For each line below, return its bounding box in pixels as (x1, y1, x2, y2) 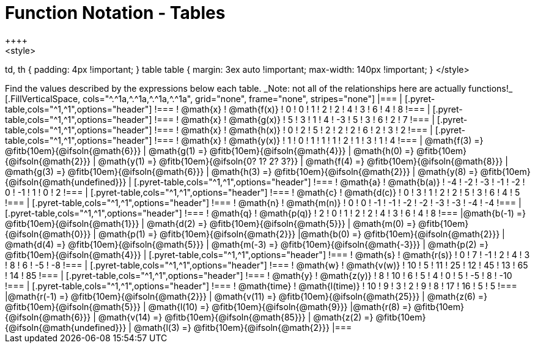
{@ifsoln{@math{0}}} (5, 228, 91, 239)
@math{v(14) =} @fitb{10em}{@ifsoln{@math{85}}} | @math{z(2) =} (98, 311, 374, 322)
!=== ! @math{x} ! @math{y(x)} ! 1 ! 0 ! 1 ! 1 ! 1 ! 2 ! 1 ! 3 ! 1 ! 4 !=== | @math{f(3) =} (154, 135, 484, 146)
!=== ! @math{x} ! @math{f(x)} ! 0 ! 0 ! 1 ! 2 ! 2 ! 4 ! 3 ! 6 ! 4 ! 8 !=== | (154, 103, 430, 114)
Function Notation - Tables (5, 2, 226, 23)
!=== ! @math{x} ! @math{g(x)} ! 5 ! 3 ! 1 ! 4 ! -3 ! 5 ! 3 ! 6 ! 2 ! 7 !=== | (154, 114, 435, 125)
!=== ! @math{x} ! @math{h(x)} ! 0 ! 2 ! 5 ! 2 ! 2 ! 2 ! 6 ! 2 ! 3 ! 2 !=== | (154, 124, 433, 135)
